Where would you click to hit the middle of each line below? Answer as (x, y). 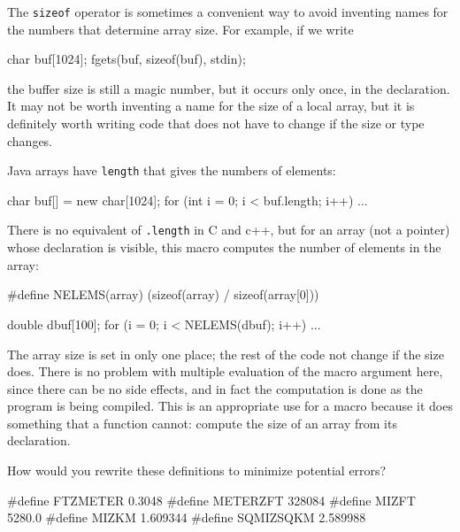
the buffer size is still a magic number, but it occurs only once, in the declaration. (229, 88)
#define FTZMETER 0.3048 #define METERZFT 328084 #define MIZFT (211, 500)
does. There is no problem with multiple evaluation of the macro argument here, (225, 371)
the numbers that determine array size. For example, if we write (180, 29)
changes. (30, 140)
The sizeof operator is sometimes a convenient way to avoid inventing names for (228, 12)
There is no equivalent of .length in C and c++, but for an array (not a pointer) (229, 230)
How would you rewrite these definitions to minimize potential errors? (197, 470)
